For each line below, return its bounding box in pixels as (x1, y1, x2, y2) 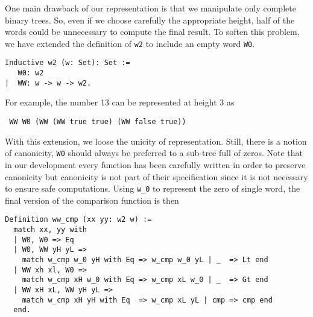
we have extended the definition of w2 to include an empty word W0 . (5, 37, 255, 49)
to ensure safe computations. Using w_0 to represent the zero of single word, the (5, 182, 300, 195)
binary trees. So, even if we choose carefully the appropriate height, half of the (5, 13, 295, 26)
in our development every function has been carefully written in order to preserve (5, 158, 306, 171)
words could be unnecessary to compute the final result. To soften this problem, (5, 25, 300, 38)
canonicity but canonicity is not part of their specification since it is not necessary (5, 170, 308, 183)
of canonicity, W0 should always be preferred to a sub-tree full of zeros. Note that (5, 146, 303, 159)
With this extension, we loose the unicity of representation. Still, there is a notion (5, 134, 307, 147)
